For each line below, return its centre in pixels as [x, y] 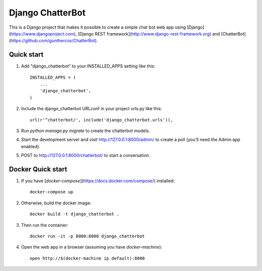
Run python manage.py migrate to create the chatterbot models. [86, 131]
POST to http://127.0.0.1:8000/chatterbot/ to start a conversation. [86, 155]
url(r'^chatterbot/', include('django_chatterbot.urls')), [101, 120]
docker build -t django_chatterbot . [75, 214]
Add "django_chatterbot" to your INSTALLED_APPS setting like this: [88, 66]
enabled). [31, 146]
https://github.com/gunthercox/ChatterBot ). [54, 41]
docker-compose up [52, 192]
